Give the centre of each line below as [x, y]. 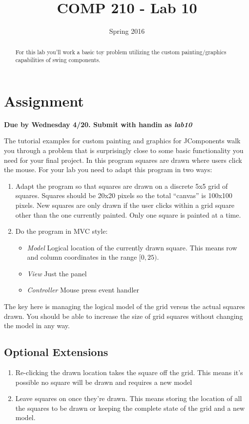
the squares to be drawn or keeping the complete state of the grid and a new [130, 408]
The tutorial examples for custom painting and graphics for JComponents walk [122, 141]
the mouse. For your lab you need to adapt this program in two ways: [108, 169]
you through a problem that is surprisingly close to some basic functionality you [124, 150]
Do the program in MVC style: [62, 231]
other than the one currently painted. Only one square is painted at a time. [128, 214]
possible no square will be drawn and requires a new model [104, 382]
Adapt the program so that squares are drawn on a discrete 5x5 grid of [122, 186]
